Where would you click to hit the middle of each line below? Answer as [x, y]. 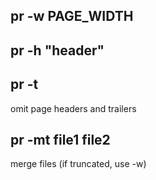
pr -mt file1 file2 [60, 139]
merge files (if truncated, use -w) [78, 164]
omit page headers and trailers [73, 108]
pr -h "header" [57, 50]
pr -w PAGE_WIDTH [72, 16]
